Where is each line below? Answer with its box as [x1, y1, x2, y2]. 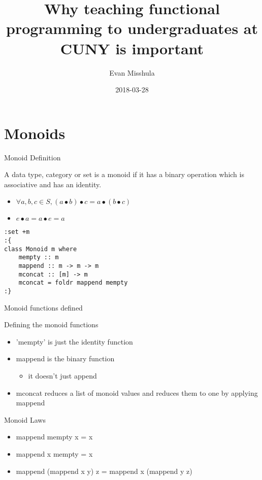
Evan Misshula [109, 67, 155, 78]
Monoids [4, 122, 65, 143]
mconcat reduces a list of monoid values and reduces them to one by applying [16, 387, 258, 398]
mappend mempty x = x [16, 431, 93, 442]
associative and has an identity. [4, 179, 102, 189]
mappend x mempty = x [16, 449, 93, 459]
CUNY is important [60, 38, 204, 58]
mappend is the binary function [16, 353, 115, 364]
